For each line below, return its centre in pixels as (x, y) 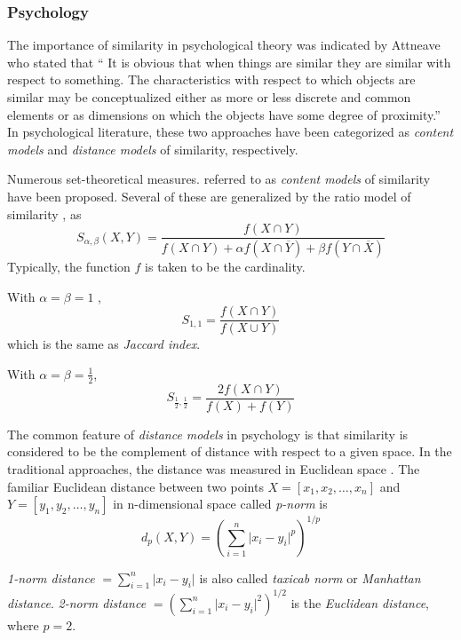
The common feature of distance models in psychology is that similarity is (208, 434)
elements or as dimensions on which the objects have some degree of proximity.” (224, 114)
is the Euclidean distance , (360, 602)
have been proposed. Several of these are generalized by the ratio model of (209, 196)
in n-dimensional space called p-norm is (220, 504)
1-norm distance (51, 577)
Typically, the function (69, 267)
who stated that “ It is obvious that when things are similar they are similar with (229, 62)
